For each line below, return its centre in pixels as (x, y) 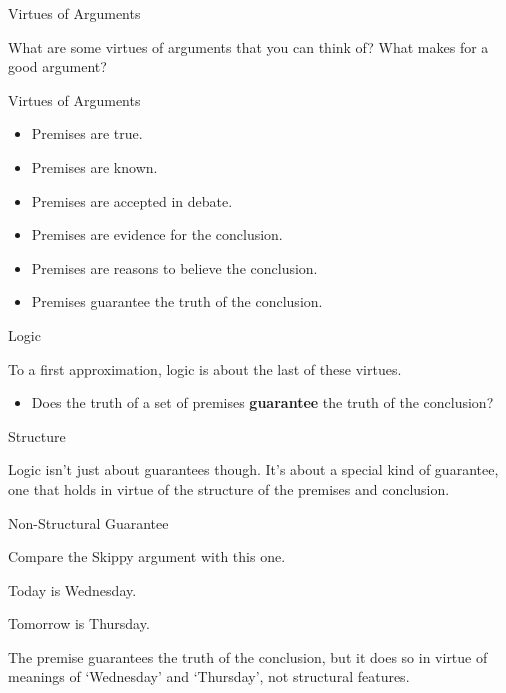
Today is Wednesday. (72, 589)
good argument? (57, 66)
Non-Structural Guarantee (88, 522)
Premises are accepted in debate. (132, 200)
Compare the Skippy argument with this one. (147, 556)
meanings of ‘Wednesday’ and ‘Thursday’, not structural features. (209, 676)
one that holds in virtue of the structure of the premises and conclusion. (229, 488)
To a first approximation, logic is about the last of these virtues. (205, 368)
